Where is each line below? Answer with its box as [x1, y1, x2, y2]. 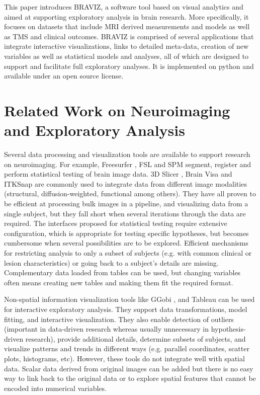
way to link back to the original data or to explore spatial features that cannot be [4, 373, 256, 383]
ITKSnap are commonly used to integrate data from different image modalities [4, 178, 247, 189]
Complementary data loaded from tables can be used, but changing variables [4, 267, 241, 278]
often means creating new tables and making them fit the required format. [4, 277, 233, 287]
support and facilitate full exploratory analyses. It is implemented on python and [4, 60, 254, 71]
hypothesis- [211, 324, 246, 334]
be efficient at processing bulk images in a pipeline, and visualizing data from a [4, 198, 248, 209]
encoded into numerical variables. [4, 382, 107, 393]
